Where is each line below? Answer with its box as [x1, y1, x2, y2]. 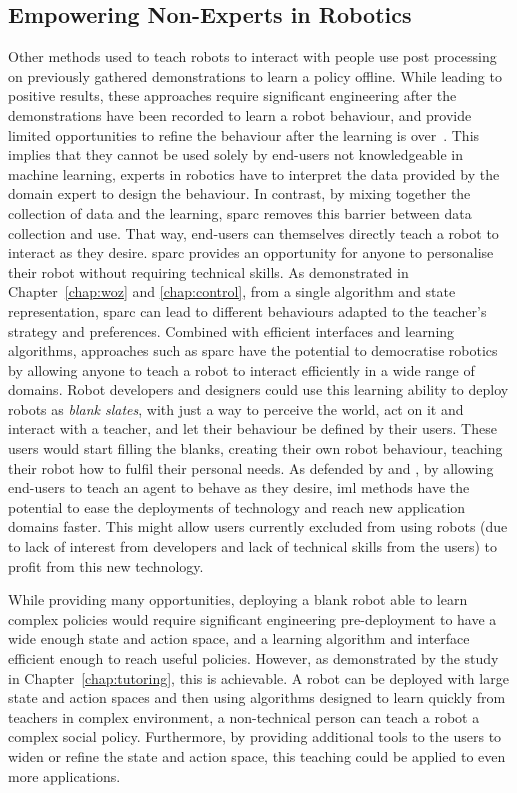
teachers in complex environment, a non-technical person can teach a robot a [8, 706, 480, 727]
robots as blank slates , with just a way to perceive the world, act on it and [8, 398, 464, 419]
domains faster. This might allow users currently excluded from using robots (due [8, 516, 508, 537]
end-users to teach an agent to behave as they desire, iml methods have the [8, 477, 470, 498]
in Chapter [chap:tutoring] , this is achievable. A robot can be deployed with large [8, 667, 509, 688]
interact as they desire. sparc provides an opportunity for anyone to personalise [8, 242, 494, 263]
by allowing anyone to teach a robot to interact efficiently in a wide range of [8, 359, 475, 380]
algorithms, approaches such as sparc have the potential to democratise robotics [8, 340, 498, 361]
